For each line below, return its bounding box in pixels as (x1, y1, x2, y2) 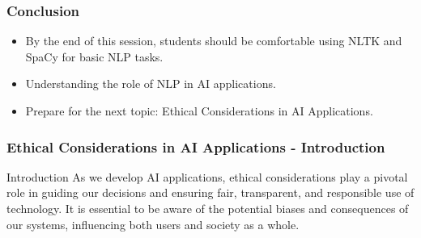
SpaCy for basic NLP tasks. (25, 48, 164, 65)
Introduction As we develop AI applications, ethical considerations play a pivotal (6, 168, 408, 185)
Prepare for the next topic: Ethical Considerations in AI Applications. (25, 102, 373, 119)
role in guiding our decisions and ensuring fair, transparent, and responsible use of (6, 184, 415, 201)
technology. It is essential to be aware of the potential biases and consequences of (6, 200, 409, 216)
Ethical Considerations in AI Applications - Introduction (6, 136, 385, 157)
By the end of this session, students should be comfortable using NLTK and (25, 32, 402, 49)
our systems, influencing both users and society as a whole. (6, 215, 300, 232)
